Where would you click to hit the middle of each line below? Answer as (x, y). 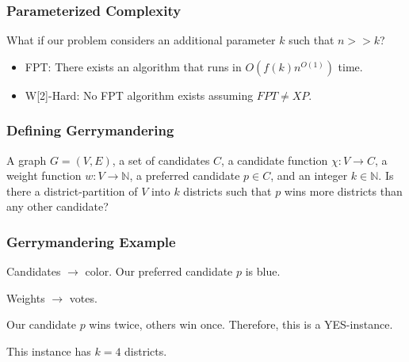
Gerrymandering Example (91, 241)
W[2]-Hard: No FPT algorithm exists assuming (139, 95)
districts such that (227, 191)
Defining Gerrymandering (90, 130)
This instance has (49, 351)
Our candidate (41, 324)
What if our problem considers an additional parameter (141, 40)
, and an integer (309, 175)
